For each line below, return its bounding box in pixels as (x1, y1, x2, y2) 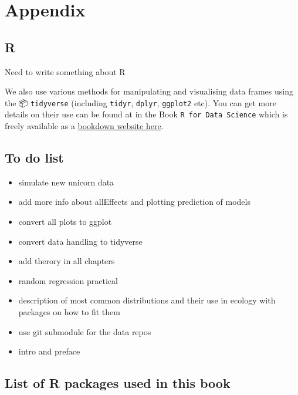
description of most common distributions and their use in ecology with (18, 294, 276, 306)
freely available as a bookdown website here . (5, 120, 164, 132)
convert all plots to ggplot (18, 215, 112, 228)
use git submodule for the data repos (18, 325, 151, 337)
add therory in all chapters (18, 255, 115, 267)
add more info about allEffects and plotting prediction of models (18, 195, 250, 208)
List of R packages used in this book (5, 374, 231, 392)
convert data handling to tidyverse (18, 235, 143, 247)
